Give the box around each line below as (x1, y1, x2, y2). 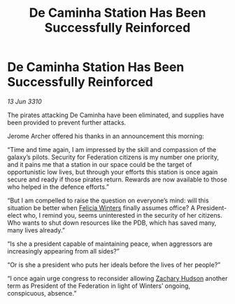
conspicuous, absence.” (7, 289, 77, 297)
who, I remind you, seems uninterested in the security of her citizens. (23, 211, 222, 219)
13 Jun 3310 (7, 97, 42, 106)
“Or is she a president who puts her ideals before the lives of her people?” (7, 261, 221, 269)
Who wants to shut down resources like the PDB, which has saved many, (7, 219, 217, 227)
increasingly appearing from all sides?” (7, 247, 120, 255)
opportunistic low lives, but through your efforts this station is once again (7, 167, 218, 176)
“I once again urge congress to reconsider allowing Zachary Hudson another (7, 274, 228, 282)
